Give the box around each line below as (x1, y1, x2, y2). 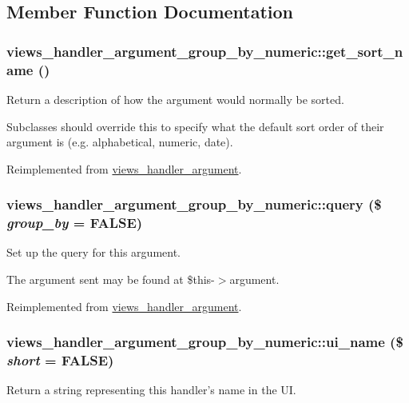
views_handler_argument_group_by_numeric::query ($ (6, 194, 382, 214)
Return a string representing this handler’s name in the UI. (6, 381, 296, 398)
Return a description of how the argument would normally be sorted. (6, 90, 344, 107)
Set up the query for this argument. (6, 244, 181, 261)
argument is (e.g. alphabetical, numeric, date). (6, 134, 233, 150)
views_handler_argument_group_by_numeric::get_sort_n (6, 41, 403, 61)
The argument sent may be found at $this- (6, 271, 215, 288)
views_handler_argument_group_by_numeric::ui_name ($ (6, 332, 403, 352)
